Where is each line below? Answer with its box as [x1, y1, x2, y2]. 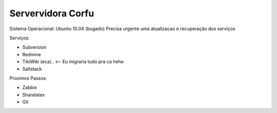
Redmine [22, 51, 41, 57]
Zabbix [22, 84, 37, 91]
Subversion [22, 44, 47, 51]
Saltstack [22, 65, 42, 72]
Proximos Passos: [9, 75, 47, 81]
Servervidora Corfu [9, 8, 94, 19]
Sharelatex [22, 92, 45, 98]
